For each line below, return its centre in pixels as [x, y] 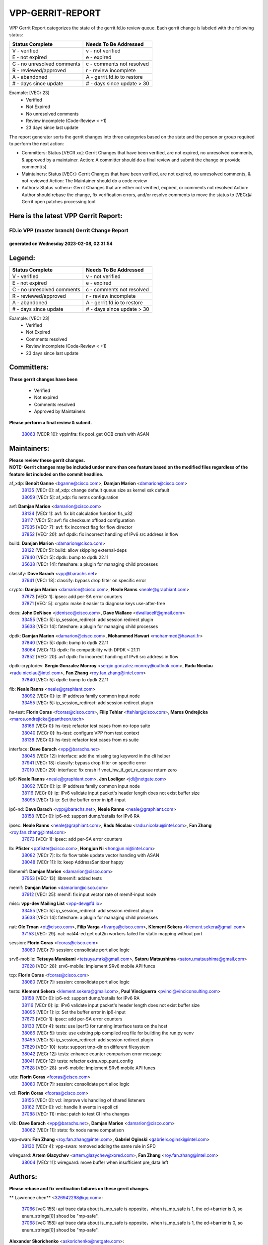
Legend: [22, 258]
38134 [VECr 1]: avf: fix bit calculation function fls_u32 [77, 513]
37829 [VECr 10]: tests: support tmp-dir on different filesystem [86, 1047]
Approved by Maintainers [60, 411]
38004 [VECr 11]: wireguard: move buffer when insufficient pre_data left [95, 1162]
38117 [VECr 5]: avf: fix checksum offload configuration [78, 520]
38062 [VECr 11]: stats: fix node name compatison [73, 1130]
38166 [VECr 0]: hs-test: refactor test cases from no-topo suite [86, 726]
